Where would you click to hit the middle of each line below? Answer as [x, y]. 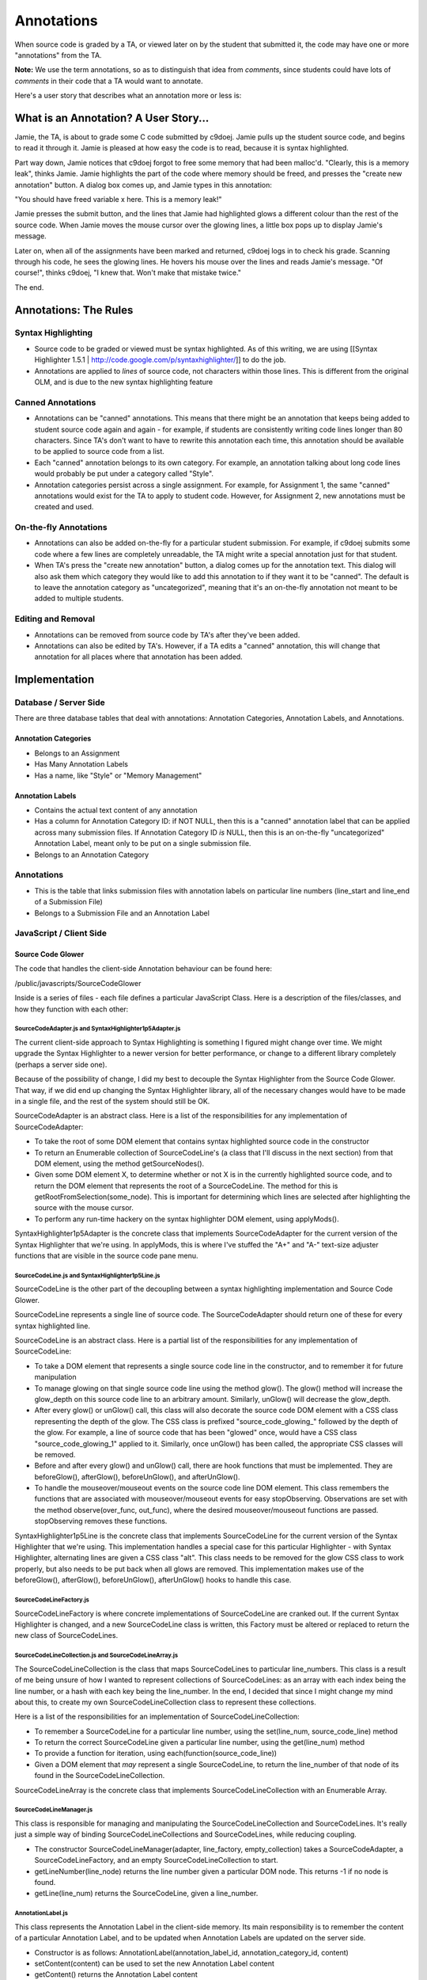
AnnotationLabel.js [42, 1913]
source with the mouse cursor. [84, 1208]
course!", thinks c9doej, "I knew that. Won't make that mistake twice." [128, 272]
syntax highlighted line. [53, 1326]
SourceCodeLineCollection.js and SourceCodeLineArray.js [96, 1655]
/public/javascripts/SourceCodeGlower [78, 983]
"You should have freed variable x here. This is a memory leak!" [118, 199]
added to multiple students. [79, 599]
